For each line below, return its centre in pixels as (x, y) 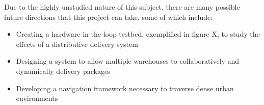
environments (37, 98)
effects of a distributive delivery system (77, 44)
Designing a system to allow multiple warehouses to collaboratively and (128, 61)
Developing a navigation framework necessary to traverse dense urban (125, 88)
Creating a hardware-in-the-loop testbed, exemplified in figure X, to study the (138, 34)
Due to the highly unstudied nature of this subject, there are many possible (122, 7)
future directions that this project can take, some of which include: (109, 17)
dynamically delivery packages (63, 71)
